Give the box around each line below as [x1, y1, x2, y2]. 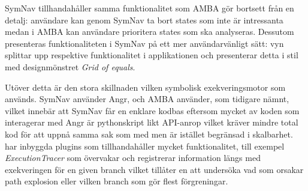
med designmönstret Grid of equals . [5, 60, 135, 73]
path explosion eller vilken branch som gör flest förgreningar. [5, 175, 228, 187]
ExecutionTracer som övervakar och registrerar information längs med [5, 151, 261, 164]
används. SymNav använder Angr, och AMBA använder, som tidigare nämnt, [5, 92, 289, 105]
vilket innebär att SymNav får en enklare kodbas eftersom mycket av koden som [5, 104, 300, 117]
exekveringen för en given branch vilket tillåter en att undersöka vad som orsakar [5, 163, 304, 175]
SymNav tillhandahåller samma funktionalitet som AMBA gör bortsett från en [5, 2, 294, 14]
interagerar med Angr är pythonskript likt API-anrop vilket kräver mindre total [5, 116, 298, 129]
